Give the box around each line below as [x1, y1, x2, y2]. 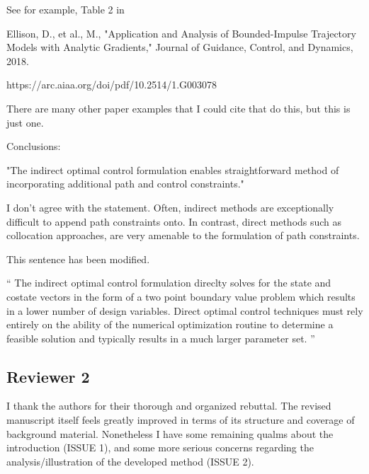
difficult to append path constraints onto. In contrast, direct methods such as [6, 214, 342, 229]
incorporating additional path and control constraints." [6, 176, 244, 191]
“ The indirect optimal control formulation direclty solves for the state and [6, 275, 331, 290]
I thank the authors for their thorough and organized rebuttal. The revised [6, 398, 331, 413]
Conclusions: [6, 139, 61, 154]
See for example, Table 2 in [6, 2, 125, 16]
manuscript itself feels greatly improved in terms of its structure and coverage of [6, 412, 355, 427]
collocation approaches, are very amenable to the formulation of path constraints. [6, 228, 360, 243]
